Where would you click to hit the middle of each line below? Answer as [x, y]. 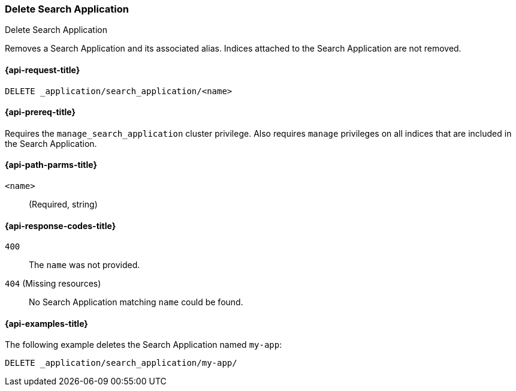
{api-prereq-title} [40, 112]
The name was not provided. [85, 265]
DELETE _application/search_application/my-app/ [121, 363]
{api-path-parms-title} [51, 165]
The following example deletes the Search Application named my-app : [144, 345]
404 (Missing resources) [53, 284]
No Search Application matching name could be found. [136, 302]
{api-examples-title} [46, 323]
